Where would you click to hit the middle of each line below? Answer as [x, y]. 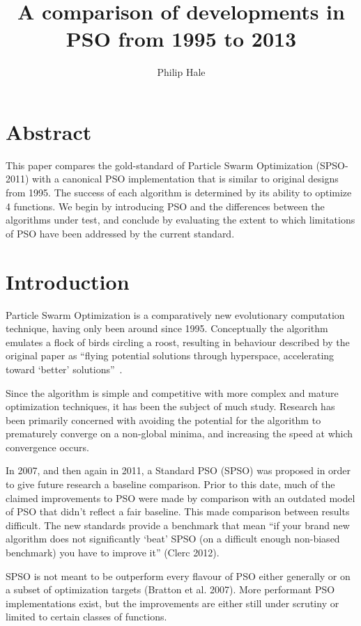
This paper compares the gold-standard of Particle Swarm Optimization [159, 165]
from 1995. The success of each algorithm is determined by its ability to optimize [179, 193]
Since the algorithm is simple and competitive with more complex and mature [172, 392]
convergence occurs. [47, 447]
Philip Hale [181, 72]
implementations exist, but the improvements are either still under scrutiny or [172, 603]
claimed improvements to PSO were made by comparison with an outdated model [180, 498]
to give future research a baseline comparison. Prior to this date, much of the [170, 484]
